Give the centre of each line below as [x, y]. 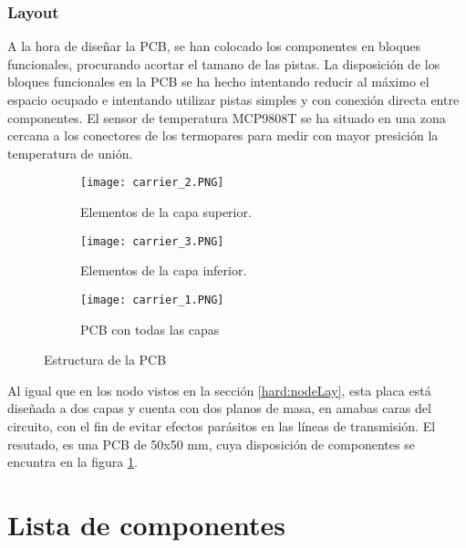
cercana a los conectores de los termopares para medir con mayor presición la [223, 135]
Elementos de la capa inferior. [164, 270]
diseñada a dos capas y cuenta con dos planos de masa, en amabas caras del [219, 408]
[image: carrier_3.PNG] [152, 241]
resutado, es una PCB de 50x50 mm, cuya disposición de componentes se [211, 444]
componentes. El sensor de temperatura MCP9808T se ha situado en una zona [227, 117]
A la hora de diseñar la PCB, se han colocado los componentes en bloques [214, 46]
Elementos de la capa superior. [166, 212]
